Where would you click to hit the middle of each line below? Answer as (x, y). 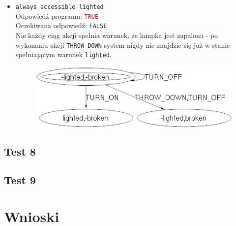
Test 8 (20, 151)
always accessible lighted (59, 7)
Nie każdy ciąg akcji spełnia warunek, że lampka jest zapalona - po (117, 35)
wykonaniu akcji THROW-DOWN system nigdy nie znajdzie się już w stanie (123, 45)
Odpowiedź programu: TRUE (57, 16)
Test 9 (20, 180)
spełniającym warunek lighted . (63, 54)
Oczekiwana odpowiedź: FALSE (61, 25)
